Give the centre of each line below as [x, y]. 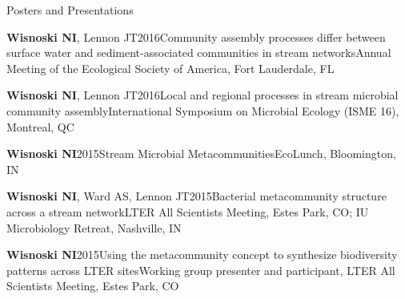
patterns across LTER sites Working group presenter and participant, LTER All [201, 270]
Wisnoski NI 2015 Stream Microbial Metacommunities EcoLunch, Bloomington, [201, 154]
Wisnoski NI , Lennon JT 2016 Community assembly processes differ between [196, 36]
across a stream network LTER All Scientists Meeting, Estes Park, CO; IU [188, 211]
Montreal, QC [40, 126]
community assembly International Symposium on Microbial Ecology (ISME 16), [203, 110]
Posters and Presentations [70, 10]
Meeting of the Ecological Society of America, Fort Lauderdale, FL [170, 68]
